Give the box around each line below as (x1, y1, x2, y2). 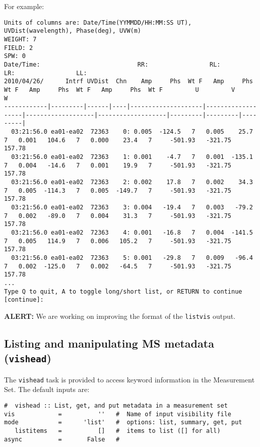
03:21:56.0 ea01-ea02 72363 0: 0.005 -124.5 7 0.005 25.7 (11, 128, 253, 136)
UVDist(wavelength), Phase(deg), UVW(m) (4, 27, 142, 35)
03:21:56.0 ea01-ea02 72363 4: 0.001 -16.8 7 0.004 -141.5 (11, 229, 253, 236)
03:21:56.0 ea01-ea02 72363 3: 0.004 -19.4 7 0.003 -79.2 (11, 204, 253, 211)
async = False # (4, 435, 120, 443)
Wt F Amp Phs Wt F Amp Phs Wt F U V (4, 86, 235, 93)
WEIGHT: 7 (4, 35, 37, 43)
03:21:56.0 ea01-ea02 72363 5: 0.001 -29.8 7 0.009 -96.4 (11, 254, 253, 261)
